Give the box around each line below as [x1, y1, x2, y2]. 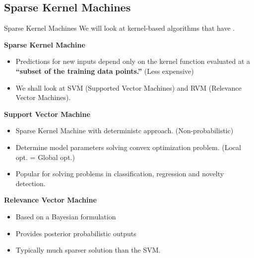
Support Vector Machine [4, 108, 90, 119]
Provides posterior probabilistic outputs [15, 228, 136, 238]
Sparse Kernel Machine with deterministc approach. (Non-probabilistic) [15, 125, 234, 136]
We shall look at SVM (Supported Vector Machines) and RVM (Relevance [15, 82, 242, 93]
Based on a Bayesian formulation [15, 211, 116, 221]
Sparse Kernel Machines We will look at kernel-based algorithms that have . [4, 23, 235, 33]
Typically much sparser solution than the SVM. [15, 245, 161, 255]
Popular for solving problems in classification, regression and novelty [15, 168, 224, 179]
